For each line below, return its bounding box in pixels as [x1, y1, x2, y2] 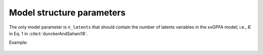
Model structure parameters [9, 7, 126, 18]
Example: [9, 40, 28, 45]
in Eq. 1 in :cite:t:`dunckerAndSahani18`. [9, 30, 88, 36]
